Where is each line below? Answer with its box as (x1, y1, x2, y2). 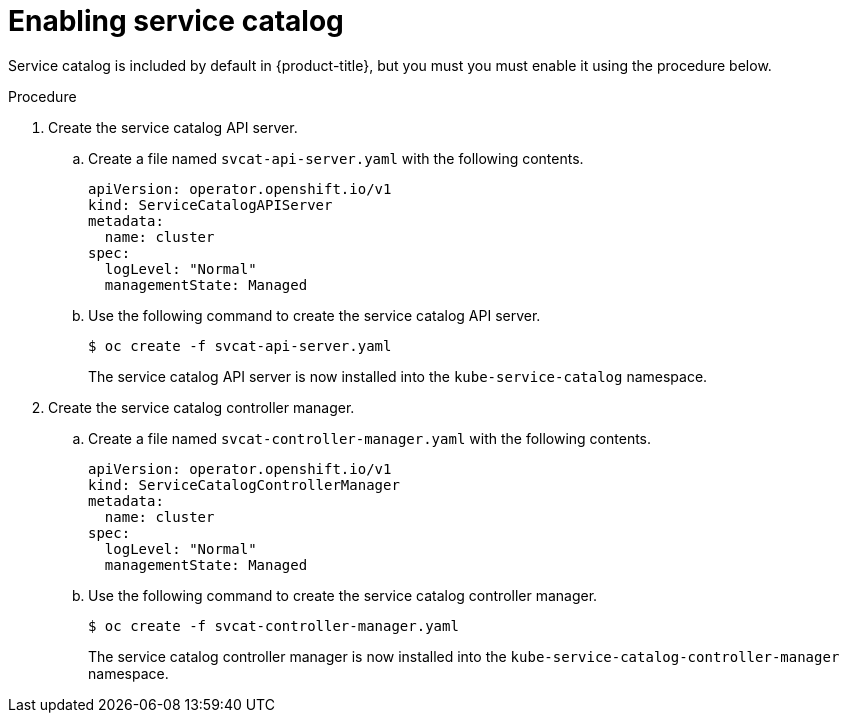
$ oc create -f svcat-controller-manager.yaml (88, 617, 459, 634)
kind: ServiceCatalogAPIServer (88, 196, 333, 213)
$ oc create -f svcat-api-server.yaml (88, 337, 392, 354)
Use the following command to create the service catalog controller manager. (88, 586, 598, 604)
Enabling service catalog (8, 4, 344, 38)
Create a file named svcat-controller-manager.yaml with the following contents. (88, 429, 652, 447)
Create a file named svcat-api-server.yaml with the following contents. (88, 149, 584, 167)
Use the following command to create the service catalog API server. (88, 306, 541, 324)
